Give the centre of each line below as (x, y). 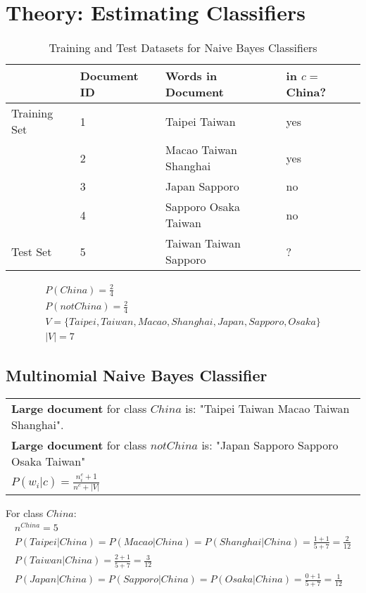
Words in (191, 76)
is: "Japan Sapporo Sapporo (270, 445)
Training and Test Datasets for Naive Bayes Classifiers (183, 48)
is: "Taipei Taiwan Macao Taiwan (267, 409)
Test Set (32, 251)
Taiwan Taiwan (203, 243)
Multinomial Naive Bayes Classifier (137, 375)
